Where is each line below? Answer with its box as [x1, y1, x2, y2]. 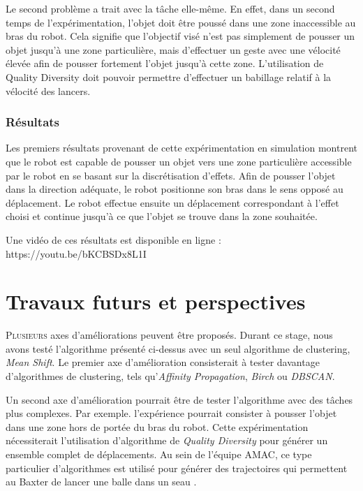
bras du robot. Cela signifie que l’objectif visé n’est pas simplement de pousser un [6, 29, 355, 43]
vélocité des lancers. [6, 83, 91, 98]
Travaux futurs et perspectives [6, 287, 306, 316]
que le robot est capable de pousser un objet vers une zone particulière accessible [6, 154, 352, 168]
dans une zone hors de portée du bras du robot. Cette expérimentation [6, 419, 309, 434]
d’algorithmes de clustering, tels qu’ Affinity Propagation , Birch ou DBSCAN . [6, 369, 335, 383]
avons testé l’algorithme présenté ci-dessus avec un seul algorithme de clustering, [6, 341, 350, 356]
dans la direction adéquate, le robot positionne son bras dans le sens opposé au [6, 182, 343, 196]
